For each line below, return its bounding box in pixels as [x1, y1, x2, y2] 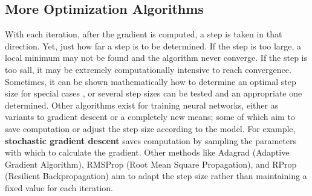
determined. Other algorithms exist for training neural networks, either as [5, 98, 279, 111]
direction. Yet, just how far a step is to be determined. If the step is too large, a [5, 39, 302, 52]
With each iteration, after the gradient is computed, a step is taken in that [5, 28, 282, 40]
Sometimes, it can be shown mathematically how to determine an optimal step [5, 75, 296, 87]
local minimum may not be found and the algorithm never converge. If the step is [5, 51, 307, 64]
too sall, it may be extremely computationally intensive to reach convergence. [5, 63, 291, 75]
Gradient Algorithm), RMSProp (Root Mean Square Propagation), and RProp [5, 157, 297, 170]
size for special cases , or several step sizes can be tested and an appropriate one [5, 87, 302, 100]
